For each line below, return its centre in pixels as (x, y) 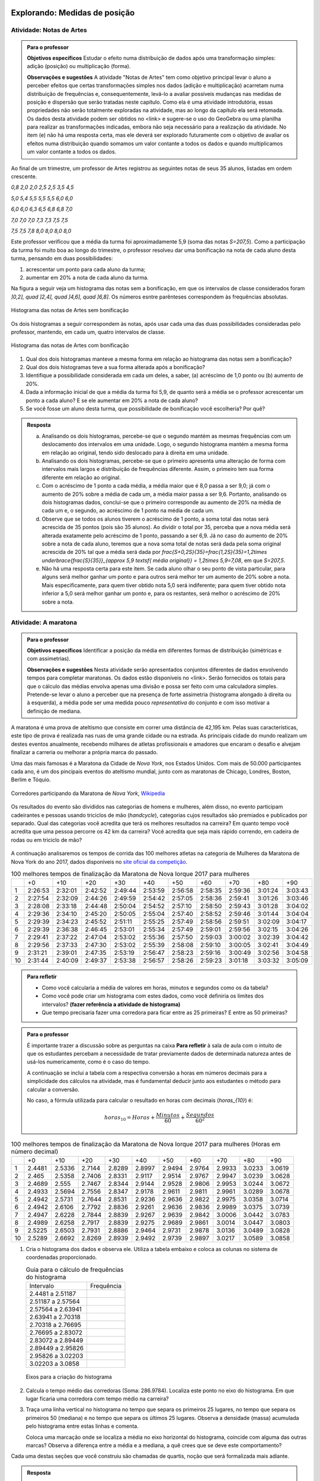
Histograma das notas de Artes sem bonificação (70, 310)
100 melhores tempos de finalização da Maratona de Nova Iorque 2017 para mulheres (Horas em (146, 1144)
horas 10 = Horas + (129, 1118)
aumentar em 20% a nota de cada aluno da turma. (87, 277)
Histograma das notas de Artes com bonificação (70, 345)
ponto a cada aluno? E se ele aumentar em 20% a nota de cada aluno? (112, 400)
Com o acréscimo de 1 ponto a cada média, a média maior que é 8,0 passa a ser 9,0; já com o (156, 486)
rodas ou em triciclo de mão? (47, 840)
